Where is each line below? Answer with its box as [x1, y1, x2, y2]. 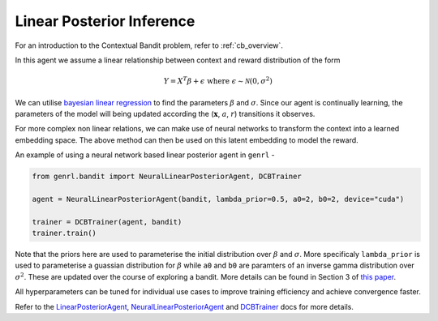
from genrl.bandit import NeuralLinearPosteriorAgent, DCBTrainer [32, 172, 302, 182]
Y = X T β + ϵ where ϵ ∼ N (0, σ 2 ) [163, 75, 273, 86]
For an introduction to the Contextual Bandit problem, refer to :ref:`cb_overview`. [15, 41, 284, 50]
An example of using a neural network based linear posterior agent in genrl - [15, 150, 275, 160]
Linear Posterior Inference [15, 12, 195, 30]
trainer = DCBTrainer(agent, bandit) [32, 217, 182, 226]
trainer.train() [32, 229, 97, 238]
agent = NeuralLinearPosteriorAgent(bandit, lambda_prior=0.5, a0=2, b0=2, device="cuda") [32, 195, 405, 203]
